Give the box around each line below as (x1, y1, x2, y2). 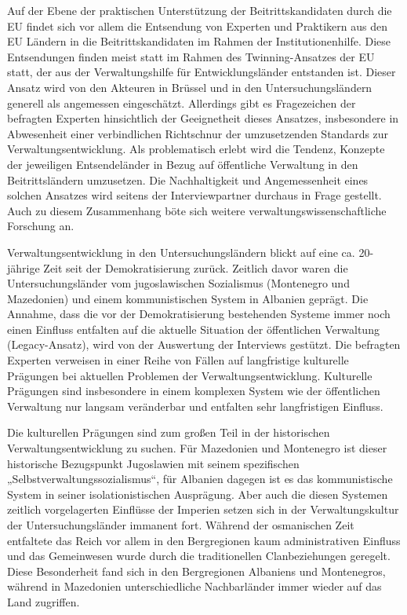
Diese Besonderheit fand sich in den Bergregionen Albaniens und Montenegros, (7, 562, 386, 579)
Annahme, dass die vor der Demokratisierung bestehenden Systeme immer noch (7, 306, 391, 322)
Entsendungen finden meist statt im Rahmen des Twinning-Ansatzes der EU (7, 48, 375, 64)
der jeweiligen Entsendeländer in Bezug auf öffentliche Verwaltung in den (7, 156, 358, 172)
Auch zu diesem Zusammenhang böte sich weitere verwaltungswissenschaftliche (7, 202, 387, 218)
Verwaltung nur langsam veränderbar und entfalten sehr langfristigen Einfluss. (7, 397, 383, 414)
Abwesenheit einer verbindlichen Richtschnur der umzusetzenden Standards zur (7, 125, 389, 141)
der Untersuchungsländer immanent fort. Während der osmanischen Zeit (7, 517, 354, 533)
